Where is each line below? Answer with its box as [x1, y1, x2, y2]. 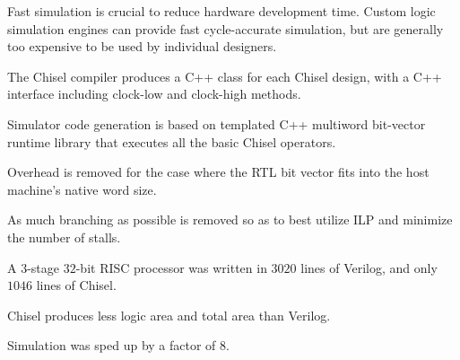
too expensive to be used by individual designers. [7, 37, 277, 56]
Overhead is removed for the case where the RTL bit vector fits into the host [7, 162, 430, 181]
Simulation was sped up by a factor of [7, 336, 216, 355]
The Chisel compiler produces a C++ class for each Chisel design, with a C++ [7, 66, 442, 85]
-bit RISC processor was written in [75, 258, 267, 277]
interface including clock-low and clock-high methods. [7, 84, 301, 103]
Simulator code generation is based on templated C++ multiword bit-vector [7, 114, 426, 133]
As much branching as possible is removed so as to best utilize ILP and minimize [7, 210, 453, 229]
